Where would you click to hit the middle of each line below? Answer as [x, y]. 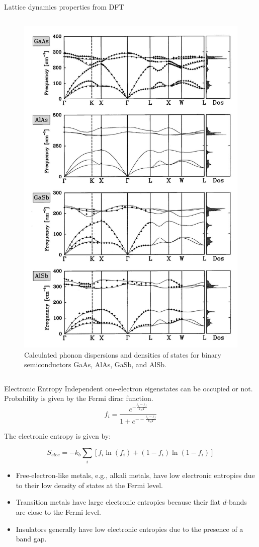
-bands [237, 502]
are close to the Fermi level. [58, 512]
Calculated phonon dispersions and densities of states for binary [123, 354]
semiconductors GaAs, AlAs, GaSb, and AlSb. [95, 364]
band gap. [31, 539]
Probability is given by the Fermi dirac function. [79, 398]
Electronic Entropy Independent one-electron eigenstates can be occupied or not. [128, 388]
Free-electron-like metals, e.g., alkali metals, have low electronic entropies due [135, 475]
